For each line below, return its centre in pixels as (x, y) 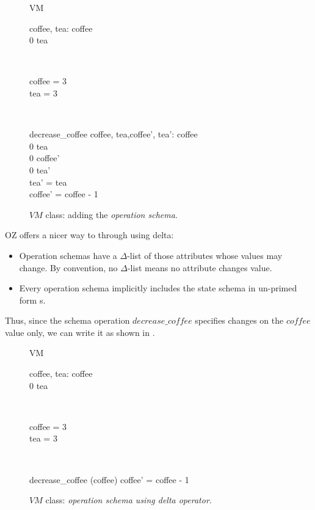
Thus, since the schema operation (67, 320)
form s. (32, 300)
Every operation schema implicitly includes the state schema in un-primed (158, 288)
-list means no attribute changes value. (200, 267)
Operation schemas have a (68, 255)
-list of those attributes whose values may (205, 255)
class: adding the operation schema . (111, 214)
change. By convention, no (68, 267)
